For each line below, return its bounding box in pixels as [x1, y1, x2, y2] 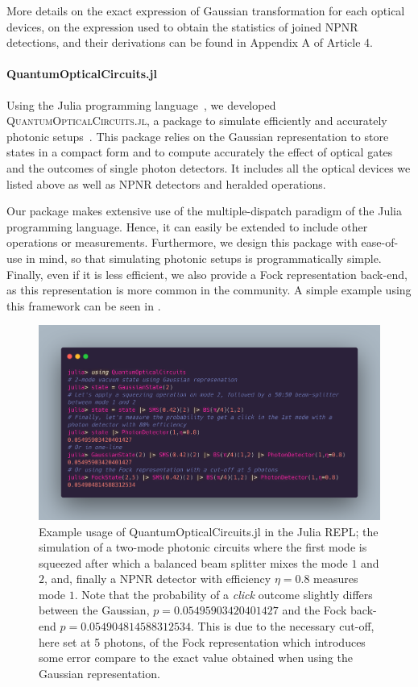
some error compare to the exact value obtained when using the [39, 649, 353, 666]
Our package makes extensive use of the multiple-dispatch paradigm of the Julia [6, 202, 402, 219]
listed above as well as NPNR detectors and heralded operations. [6, 175, 326, 192]
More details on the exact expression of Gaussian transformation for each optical [6, 2, 405, 19]
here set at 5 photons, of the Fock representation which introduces [39, 633, 366, 650]
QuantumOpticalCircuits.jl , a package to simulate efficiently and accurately [6, 112, 387, 129]
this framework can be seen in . [6, 297, 161, 314]
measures [313, 570, 358, 587]
